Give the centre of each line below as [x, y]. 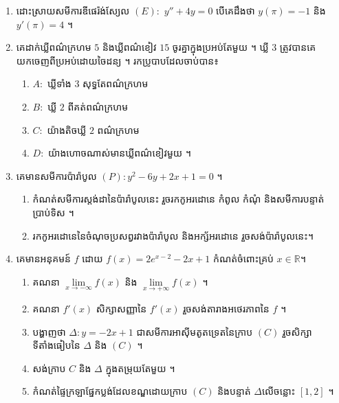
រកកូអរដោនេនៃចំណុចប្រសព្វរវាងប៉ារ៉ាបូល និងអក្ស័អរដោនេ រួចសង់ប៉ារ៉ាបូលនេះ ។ [173, 235]
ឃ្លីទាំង [59, 83]
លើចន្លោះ [279, 391]
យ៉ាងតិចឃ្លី [67, 129]
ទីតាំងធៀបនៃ [56, 345]
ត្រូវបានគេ [298, 47]
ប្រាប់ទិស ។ [53, 212]
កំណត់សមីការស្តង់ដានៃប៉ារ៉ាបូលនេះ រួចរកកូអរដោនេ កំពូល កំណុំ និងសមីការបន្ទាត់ [178, 199]
